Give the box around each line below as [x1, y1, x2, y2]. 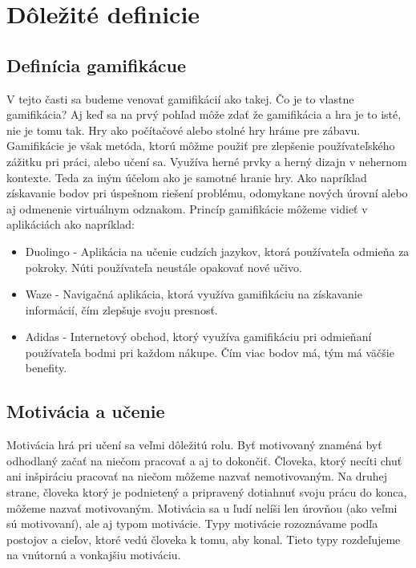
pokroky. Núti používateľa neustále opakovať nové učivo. [25, 258, 302, 275]
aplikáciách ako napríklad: [6, 216, 135, 233]
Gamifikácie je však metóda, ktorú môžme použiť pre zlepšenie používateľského [6, 137, 395, 154]
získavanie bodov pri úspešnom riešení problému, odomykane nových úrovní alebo [6, 185, 408, 201]
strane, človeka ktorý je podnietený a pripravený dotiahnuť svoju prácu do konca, [6, 484, 407, 501]
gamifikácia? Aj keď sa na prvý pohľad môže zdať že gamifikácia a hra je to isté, [6, 106, 402, 123]
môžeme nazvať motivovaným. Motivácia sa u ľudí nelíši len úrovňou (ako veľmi [6, 499, 398, 516]
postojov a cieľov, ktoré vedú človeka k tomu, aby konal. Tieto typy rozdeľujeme [6, 530, 401, 547]
